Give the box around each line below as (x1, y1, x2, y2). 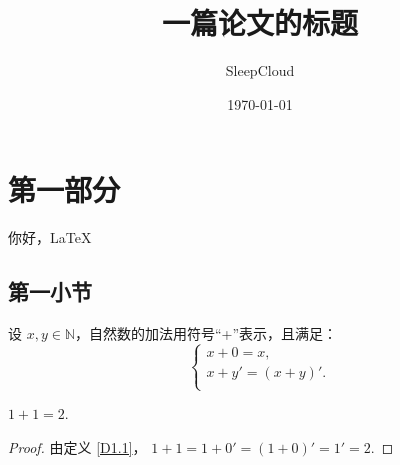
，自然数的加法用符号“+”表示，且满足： (75, 323, 338, 344)
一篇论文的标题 (161, 2, 358, 43)
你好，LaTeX (8, 227, 92, 248)
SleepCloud (225, 60, 295, 81)
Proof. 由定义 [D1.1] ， (8, 436, 147, 457)
